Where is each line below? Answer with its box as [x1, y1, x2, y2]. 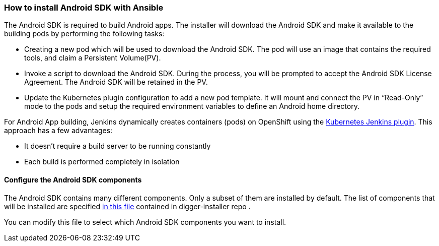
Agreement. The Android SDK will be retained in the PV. [24, 78, 208, 87]
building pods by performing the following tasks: [4, 29, 165, 38]
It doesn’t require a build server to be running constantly [24, 142, 211, 151]
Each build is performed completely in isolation [24, 157, 180, 166]
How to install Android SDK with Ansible [4, 3, 164, 13]
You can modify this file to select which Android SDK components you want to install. [4, 217, 286, 226]
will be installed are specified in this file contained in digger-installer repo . [4, 202, 251, 211]
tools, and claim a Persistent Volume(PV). [24, 53, 161, 63]
